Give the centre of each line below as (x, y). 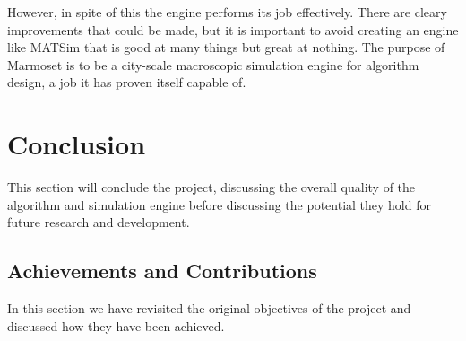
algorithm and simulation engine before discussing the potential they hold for (219, 204)
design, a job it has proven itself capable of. (127, 82)
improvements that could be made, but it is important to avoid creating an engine (233, 29)
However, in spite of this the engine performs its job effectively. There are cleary (227, 12)
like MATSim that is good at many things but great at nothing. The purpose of (226, 47)
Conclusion (77, 144)
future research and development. (99, 222)
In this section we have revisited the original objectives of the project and (209, 308)
